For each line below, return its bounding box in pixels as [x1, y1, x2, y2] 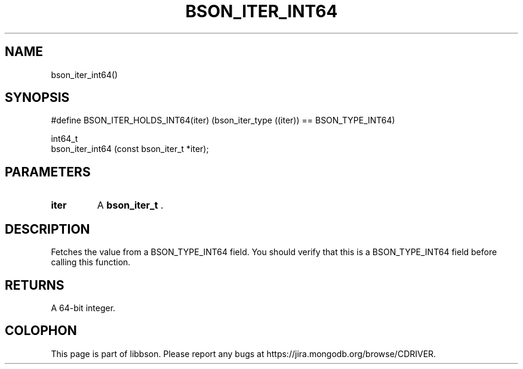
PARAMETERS [5, 164, 91, 179]
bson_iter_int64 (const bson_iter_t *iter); [51, 144, 209, 154]
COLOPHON [5, 323, 77, 339]
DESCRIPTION [5, 221, 90, 237]
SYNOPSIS [5, 90, 70, 106]
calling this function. [51, 257, 131, 268]
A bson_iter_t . [97, 199, 164, 212]
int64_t [51, 134, 78, 144]
